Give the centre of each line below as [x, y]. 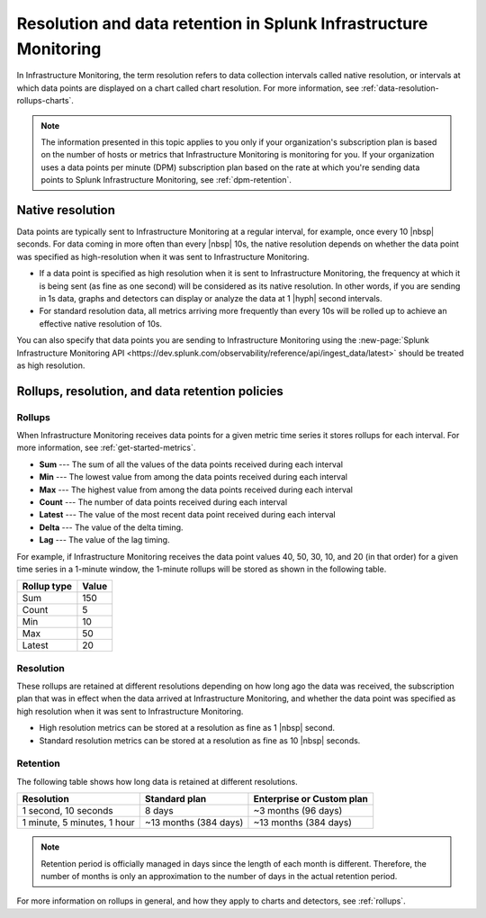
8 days [159, 811]
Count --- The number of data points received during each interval [163, 502]
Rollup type [47, 587]
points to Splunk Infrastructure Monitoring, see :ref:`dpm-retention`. [166, 180]
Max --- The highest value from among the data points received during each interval [196, 490]
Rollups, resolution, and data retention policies [150, 391]
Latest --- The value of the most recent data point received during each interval [188, 515]
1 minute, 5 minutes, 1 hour [78, 823]
